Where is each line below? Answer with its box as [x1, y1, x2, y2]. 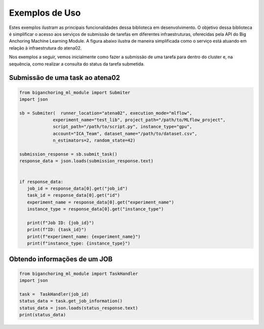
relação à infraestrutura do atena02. [9, 45, 82, 51]
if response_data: [19, 179, 64, 184]
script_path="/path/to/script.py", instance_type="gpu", [53, 124, 193, 129]
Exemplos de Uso [9, 7, 81, 18]
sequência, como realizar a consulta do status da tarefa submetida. [9, 61, 145, 67]
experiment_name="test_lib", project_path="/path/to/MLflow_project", [53, 117, 226, 123]
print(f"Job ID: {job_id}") [27, 220, 95, 226]
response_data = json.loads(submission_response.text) [19, 158, 154, 164]
